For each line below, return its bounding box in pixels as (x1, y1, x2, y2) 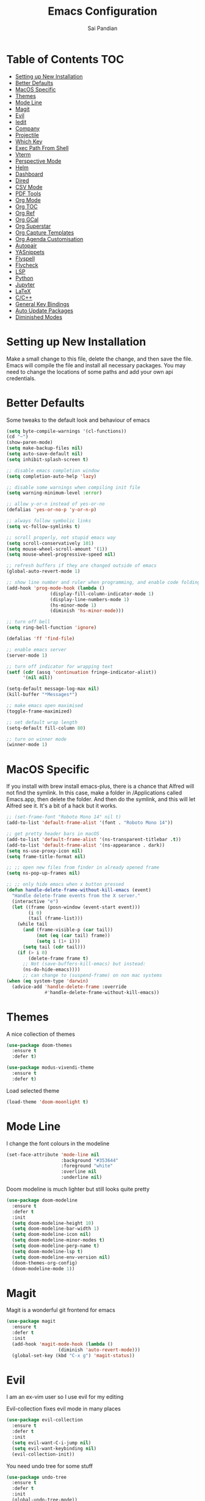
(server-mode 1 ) (6, 652, 48, 659)
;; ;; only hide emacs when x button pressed (6, 882, 124, 888)
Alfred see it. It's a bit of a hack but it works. (6, 802, 118, 809)
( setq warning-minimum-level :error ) (6, 490, 103, 496)
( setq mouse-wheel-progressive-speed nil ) (6, 552, 116, 558)
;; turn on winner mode (6, 736, 67, 742)
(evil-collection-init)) (12, 1451, 75, 1458)
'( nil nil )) (22, 675, 53, 681)
